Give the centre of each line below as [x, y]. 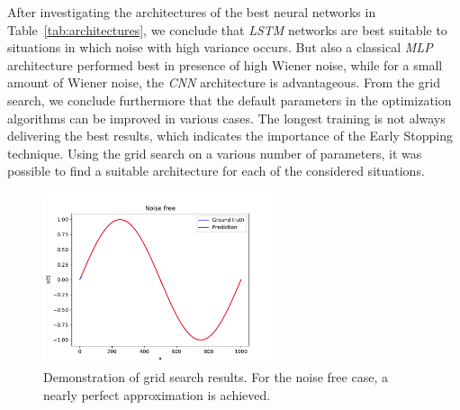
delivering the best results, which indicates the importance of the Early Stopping [230, 136]
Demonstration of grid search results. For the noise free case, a [216, 377]
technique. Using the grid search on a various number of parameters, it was [215, 153]
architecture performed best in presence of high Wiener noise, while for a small [225, 64]
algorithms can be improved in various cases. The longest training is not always [226, 118]
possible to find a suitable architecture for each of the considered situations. [216, 171]
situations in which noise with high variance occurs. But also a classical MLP [220, 47]
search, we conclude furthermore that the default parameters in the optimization [230, 100]
